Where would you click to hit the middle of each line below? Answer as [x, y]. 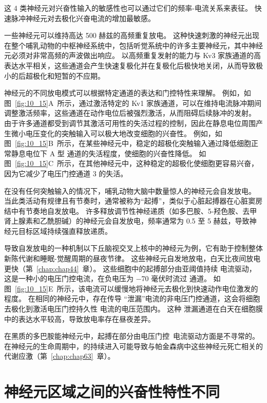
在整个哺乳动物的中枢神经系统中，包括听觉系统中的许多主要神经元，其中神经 [133, 45]
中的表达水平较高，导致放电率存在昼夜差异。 [80, 318]
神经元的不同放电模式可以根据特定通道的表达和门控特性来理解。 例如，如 [128, 93]
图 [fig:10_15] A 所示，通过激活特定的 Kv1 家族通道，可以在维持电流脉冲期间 [133, 103]
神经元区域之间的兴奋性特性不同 [112, 391]
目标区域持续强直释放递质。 [65, 231]
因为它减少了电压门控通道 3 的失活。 [66, 173]
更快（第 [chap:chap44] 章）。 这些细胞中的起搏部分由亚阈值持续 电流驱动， [130, 268]
